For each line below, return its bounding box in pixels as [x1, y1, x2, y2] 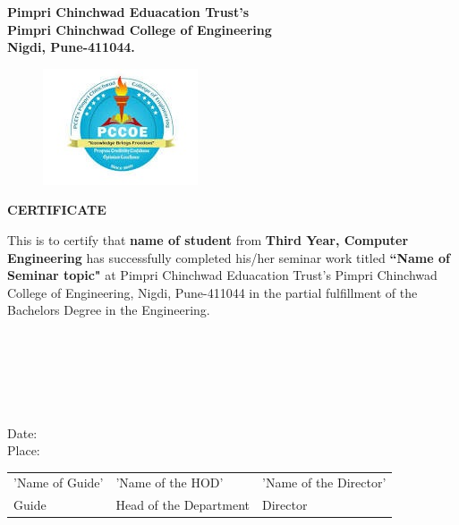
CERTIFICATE [7, 200, 106, 219]
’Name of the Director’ [262, 473, 387, 492]
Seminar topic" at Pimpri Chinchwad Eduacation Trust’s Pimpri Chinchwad [7, 266, 438, 284]
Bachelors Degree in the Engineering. [7, 301, 210, 319]
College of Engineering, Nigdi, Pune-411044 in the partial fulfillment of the [7, 283, 418, 301]
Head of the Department [115, 495, 250, 514]
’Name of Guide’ [13, 473, 104, 492]
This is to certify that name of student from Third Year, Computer [7, 230, 409, 249]
